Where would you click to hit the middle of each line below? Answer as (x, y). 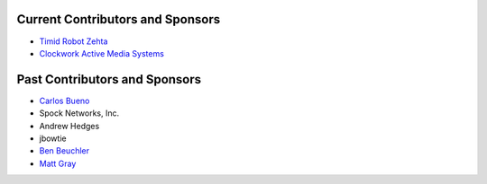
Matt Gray (58, 163)
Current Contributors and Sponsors (119, 19)
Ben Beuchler (64, 151)
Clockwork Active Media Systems (101, 53)
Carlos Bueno (64, 101)
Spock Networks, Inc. (79, 113)
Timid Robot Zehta (74, 41)
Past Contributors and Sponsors (109, 79)
